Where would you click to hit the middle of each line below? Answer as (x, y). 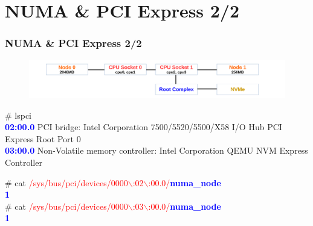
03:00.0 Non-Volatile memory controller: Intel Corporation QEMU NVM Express (156, 150)
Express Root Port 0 (43, 138)
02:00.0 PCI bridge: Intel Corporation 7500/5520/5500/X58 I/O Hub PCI (144, 127)
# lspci (18, 115)
